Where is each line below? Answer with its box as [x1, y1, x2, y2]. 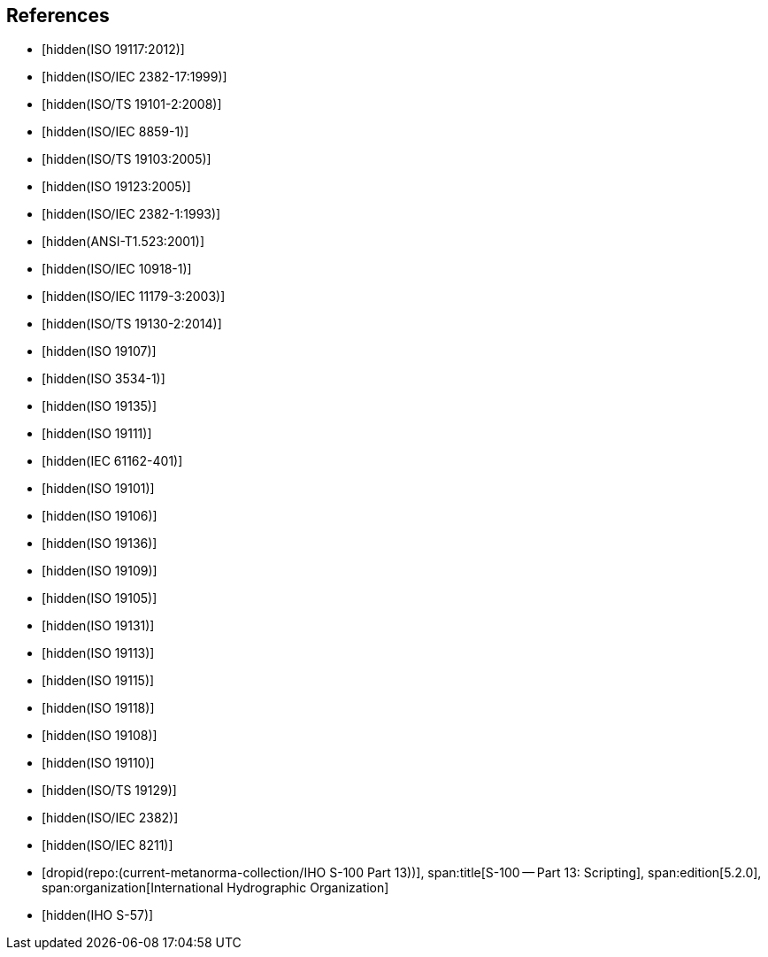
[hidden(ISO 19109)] [42, 563, 157, 579]
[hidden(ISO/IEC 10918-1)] [42, 261, 192, 277]
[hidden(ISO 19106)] [42, 508, 157, 524]
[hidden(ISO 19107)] [42, 343, 157, 359]
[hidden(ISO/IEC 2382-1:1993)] [42, 206, 221, 222]
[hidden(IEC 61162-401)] [42, 453, 183, 469]
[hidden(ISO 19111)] [42, 426, 152, 442]
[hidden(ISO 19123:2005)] [42, 179, 191, 195]
